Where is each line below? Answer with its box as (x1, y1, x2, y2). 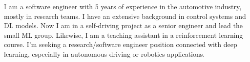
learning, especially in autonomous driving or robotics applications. (4, 48, 205, 59)
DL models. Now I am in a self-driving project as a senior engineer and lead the (4, 20, 243, 31)
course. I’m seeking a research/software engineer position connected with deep (4, 39, 237, 49)
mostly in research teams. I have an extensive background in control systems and (4, 11, 246, 21)
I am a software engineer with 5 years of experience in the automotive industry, (4, 1, 242, 11)
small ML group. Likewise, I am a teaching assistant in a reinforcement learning (4, 30, 243, 40)
